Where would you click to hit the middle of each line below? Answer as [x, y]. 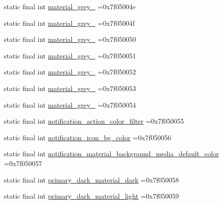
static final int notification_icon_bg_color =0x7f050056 [87, 137]
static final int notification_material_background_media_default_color [111, 154]
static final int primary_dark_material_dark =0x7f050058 [92, 179]
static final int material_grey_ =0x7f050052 [70, 72]
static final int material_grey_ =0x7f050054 [70, 104]
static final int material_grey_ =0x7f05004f [69, 23]
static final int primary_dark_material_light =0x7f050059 [92, 196]
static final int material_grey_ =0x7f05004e [70, 6]
